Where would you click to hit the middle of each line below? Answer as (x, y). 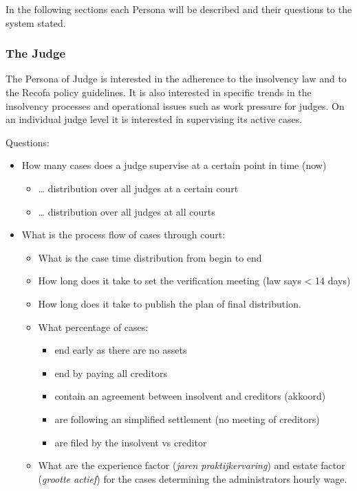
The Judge (36, 53)
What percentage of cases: (93, 327)
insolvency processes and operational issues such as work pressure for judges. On (175, 105)
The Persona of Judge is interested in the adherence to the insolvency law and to (176, 79)
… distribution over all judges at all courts (127, 211)
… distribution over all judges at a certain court (138, 188)
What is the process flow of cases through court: (123, 235)
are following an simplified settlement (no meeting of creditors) (187, 419)
